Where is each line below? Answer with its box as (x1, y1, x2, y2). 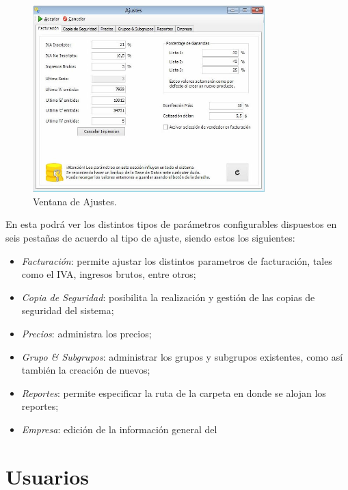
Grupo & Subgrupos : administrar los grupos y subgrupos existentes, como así (21, 349, 343, 363)
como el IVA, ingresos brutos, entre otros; (21, 267, 196, 281)
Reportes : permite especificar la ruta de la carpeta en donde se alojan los (21, 385, 326, 400)
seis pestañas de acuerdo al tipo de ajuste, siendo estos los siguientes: (5, 230, 295, 244)
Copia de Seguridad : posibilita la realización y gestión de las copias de (21, 289, 315, 304)
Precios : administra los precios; (21, 326, 152, 340)
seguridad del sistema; (21, 303, 114, 318)
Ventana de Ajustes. (33, 194, 117, 208)
